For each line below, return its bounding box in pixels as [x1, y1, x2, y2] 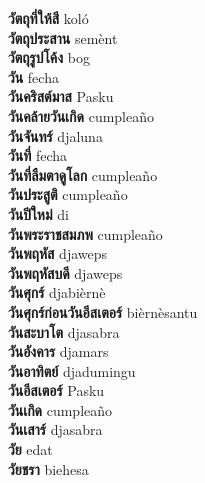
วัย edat [8, 439, 53, 460]
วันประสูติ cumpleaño [8, 184, 128, 205]
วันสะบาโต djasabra [8, 321, 120, 342]
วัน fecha [8, 66, 59, 87]
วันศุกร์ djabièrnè [8, 282, 106, 303]
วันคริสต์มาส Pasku [8, 86, 114, 107]
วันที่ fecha [8, 145, 67, 166]
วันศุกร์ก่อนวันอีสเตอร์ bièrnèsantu [8, 301, 198, 322]
